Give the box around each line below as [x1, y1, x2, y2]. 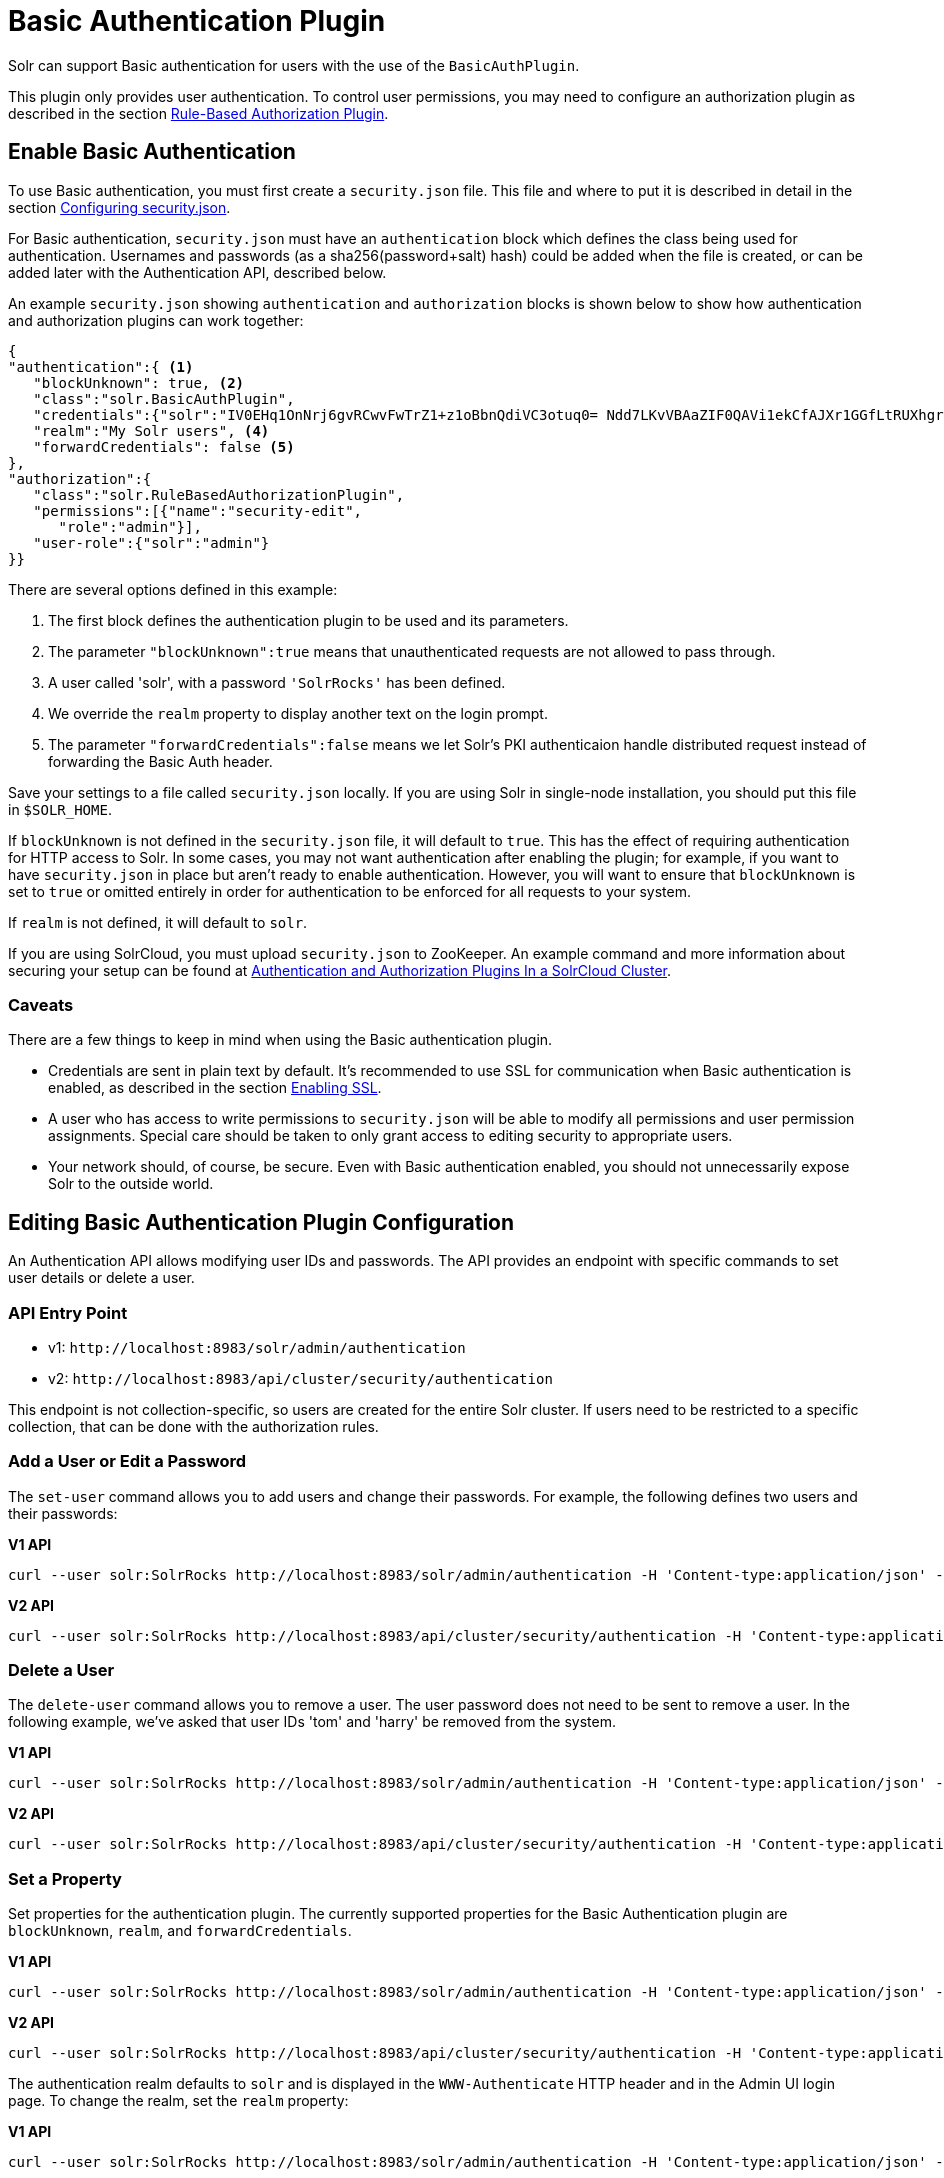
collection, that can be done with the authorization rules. [8, 1417, 379, 1435]
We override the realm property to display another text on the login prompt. [48, 704, 548, 722]
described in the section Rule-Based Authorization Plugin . [8, 104, 389, 122]
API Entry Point [8, 1302, 128, 1323]
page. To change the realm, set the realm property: [8, 2092, 349, 2110]
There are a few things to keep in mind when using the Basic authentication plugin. [8, 1031, 553, 1049]
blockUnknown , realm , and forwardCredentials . [8, 1922, 352, 1940]
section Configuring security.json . [8, 198, 231, 216]
